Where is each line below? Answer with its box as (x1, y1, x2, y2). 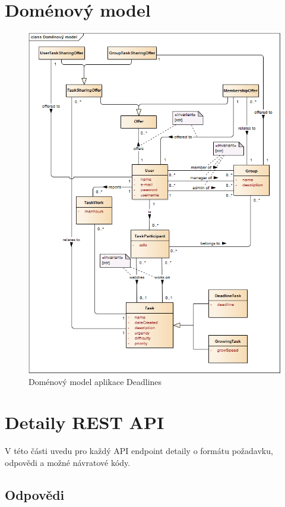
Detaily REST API (5, 410, 164, 434)
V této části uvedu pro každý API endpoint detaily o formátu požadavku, (5, 445, 273, 457)
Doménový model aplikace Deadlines (28, 375, 162, 387)
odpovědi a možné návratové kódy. (5, 456, 131, 468)
